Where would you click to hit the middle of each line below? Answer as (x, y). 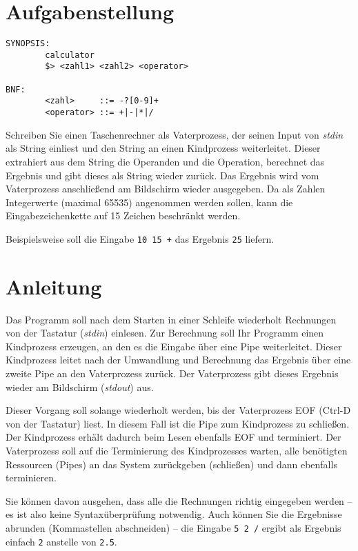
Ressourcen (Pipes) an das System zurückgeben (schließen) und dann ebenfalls (171, 464)
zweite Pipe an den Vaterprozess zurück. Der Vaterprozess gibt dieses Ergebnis (172, 373)
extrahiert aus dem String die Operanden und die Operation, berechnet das (165, 161)
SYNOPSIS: (28, 44)
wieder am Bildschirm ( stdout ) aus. (80, 387)
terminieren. (31, 478)
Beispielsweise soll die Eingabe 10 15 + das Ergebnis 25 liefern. (140, 238)
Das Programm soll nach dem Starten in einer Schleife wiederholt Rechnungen (171, 319)
